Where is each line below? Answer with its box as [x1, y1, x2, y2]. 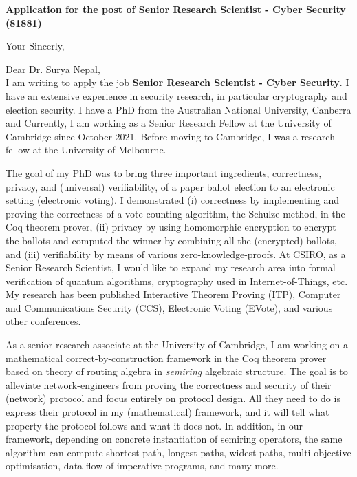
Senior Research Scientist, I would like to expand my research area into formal [6, 260, 336, 275]
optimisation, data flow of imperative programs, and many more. [6, 458, 279, 473]
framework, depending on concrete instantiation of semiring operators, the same [6, 432, 343, 446]
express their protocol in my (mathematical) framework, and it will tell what [6, 405, 329, 419]
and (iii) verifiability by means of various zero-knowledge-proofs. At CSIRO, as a [6, 246, 346, 261]
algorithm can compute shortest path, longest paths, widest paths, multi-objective [6, 445, 351, 459]
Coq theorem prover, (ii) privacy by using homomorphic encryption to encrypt [6, 220, 336, 234]
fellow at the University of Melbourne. [6, 142, 166, 157]
